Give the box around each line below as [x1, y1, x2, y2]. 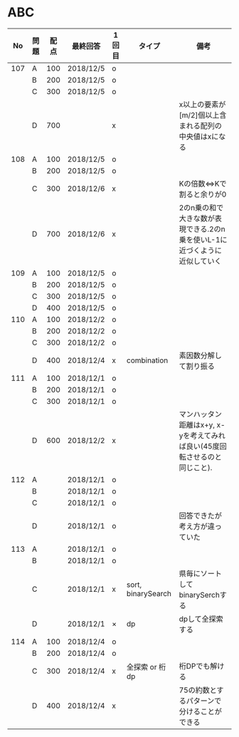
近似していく [179, 256, 222, 266]
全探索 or [127, 662, 157, 671]
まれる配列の [179, 120, 222, 130]
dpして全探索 [179, 614, 224, 624]
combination [127, 355, 169, 365]
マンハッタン [179, 409, 222, 419]
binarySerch [179, 590, 221, 600]
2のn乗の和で [179, 202, 224, 212]
